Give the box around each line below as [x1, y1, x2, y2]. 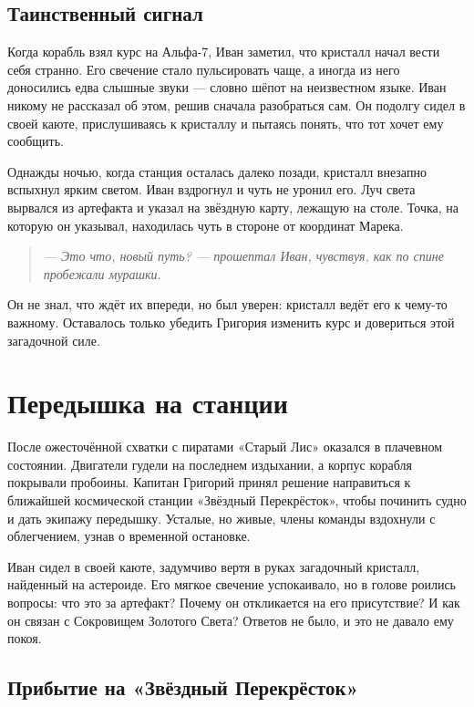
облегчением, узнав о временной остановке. [7, 526, 251, 546]
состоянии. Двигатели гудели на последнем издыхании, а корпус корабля [7, 454, 412, 473]
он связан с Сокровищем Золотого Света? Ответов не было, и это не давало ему [7, 610, 454, 629]
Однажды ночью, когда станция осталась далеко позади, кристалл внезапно [7, 161, 427, 181]
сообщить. [7, 131, 65, 151]
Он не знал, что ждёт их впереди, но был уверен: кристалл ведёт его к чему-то [7, 295, 448, 314]
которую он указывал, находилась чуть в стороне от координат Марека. [7, 215, 404, 234]
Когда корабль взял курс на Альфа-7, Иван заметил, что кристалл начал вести [7, 42, 440, 61]
